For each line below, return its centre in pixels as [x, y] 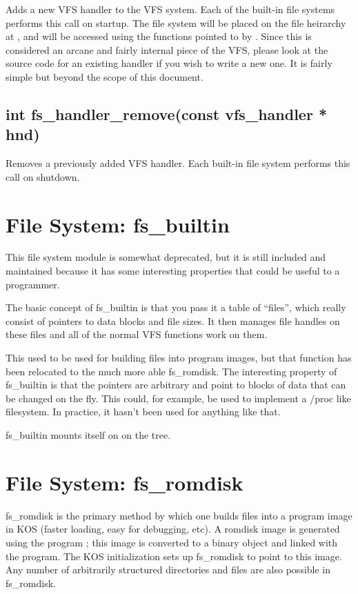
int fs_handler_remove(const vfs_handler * [166, 113]
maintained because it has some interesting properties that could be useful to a [173, 271]
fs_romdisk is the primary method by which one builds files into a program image [179, 515]
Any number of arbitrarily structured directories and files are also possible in [168, 570]
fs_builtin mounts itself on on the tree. [88, 435]
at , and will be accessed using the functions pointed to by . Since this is [159, 36]
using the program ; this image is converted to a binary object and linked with [172, 542]
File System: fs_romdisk [125, 482]
